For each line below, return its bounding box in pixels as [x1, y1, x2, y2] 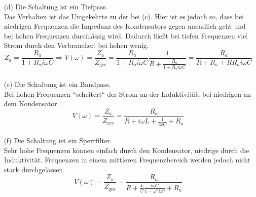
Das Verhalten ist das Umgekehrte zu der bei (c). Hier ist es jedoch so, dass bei [4, 11, 244, 21]
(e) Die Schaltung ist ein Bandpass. [4, 79, 111, 89]
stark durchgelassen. [4, 164, 65, 174]
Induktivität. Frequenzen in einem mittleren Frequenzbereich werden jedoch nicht [4, 155, 251, 165]
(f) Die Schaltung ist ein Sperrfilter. [4, 135, 112, 146]
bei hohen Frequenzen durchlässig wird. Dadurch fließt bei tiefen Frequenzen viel [4, 30, 248, 40]
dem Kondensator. [4, 98, 59, 109]
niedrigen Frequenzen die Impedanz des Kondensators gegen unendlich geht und [4, 21, 246, 31]
